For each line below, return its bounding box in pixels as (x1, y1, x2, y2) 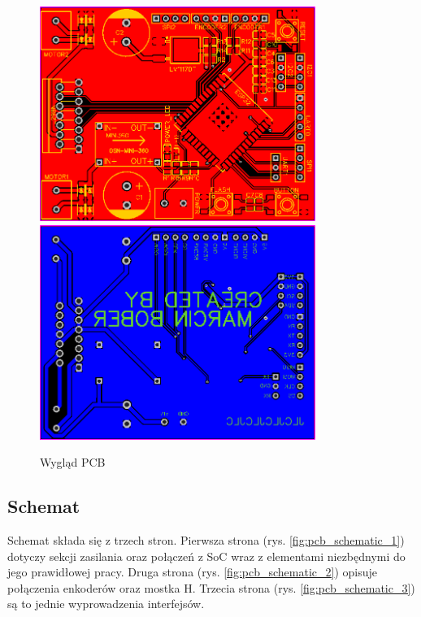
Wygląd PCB (40, 454, 106, 471)
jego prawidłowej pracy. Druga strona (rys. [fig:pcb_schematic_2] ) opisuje (7, 563, 378, 580)
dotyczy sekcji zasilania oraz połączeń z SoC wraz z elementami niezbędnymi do (7, 547, 406, 564)
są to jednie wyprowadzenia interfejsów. (7, 595, 205, 612)
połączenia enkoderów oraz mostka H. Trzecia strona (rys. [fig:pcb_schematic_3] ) (7, 579, 415, 596)
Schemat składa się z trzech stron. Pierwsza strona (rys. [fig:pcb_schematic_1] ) (7, 532, 405, 549)
